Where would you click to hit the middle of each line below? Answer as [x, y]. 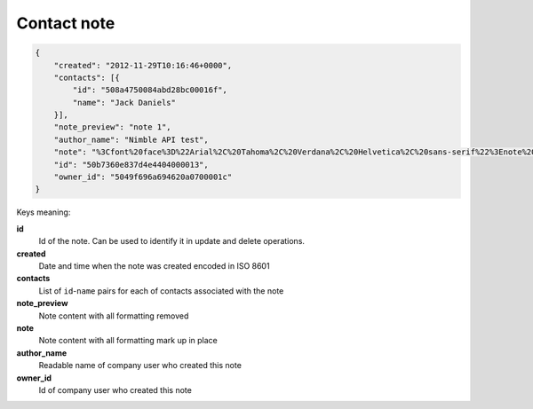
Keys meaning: [44, 212]
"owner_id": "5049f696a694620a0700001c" [143, 177]
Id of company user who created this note [115, 389]
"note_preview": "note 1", [113, 127]
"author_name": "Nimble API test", [131, 139]
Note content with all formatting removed [114, 316]
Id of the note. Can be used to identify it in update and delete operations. [172, 241]
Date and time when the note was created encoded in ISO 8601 [154, 265]
